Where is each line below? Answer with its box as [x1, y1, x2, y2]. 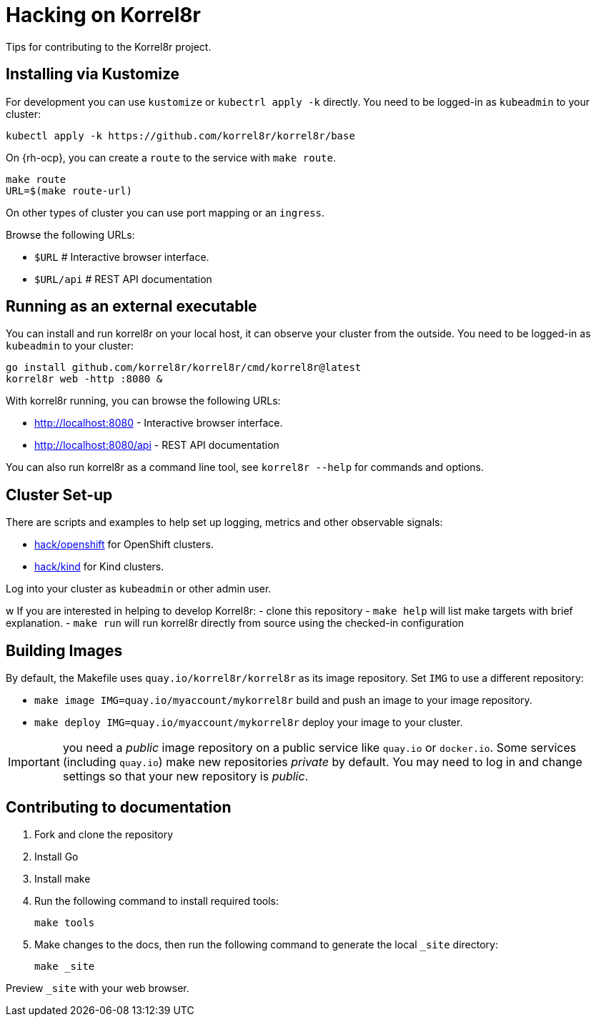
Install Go [34, 850, 79, 863]
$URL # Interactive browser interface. [34, 250, 209, 263]
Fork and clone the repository [34, 828, 174, 840]
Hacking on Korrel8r [6, 3, 201, 27]
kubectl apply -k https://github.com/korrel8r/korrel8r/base [6, 129, 355, 142]
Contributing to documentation [6, 798, 232, 816]
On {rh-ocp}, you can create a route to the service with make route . [6, 151, 337, 164]
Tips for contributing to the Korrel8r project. [6, 40, 212, 53]
